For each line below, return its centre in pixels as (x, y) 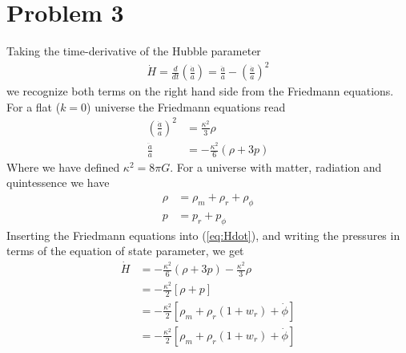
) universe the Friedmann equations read (186, 106)
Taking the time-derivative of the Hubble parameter (134, 51)
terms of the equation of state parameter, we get (125, 251)
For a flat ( (34, 106)
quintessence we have (58, 183)
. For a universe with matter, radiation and (276, 166)
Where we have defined (63, 166)
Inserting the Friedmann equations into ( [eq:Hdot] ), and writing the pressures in (203, 235)
